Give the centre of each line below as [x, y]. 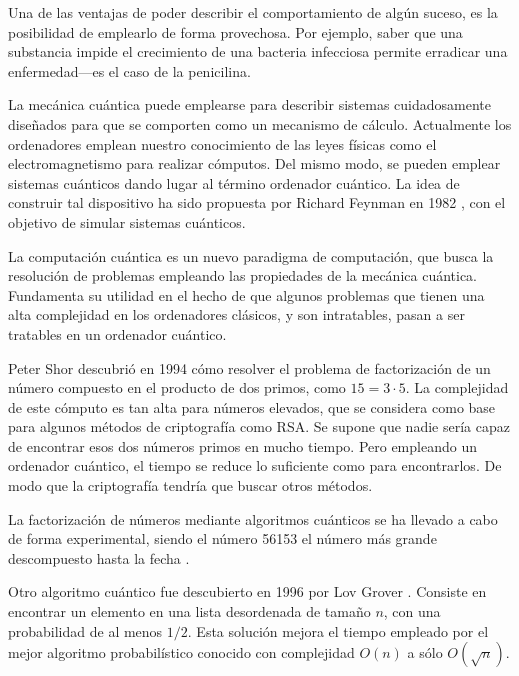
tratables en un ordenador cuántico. [117, 333]
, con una [412, 611]
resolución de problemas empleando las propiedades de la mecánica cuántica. [243, 275]
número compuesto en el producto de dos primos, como [177, 387]
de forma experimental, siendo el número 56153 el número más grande [222, 538]
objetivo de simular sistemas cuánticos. [127, 221]
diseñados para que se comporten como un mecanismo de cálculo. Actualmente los [260, 123]
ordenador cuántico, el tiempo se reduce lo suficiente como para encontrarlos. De [255, 465]
